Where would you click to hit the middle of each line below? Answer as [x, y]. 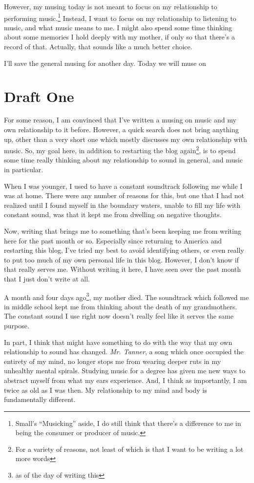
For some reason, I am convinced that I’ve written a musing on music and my [120, 120]
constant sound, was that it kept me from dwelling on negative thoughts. [113, 214]
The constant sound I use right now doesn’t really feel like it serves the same [119, 316]
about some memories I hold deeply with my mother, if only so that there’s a [119, 37]
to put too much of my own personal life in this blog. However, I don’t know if [121, 259]
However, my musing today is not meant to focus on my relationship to [111, 6]
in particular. [24, 169]
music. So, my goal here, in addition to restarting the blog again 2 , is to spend [120, 150]
